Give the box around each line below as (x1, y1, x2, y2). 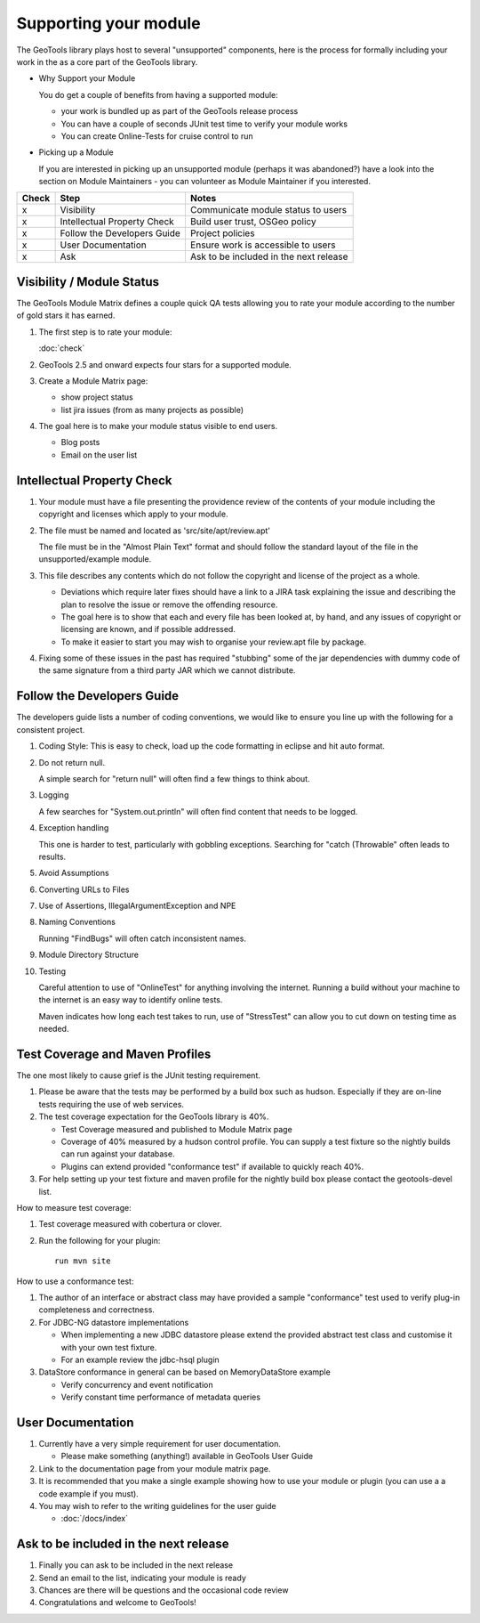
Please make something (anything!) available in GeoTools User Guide (60, 1451, 314, 1462)
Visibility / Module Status (16, 274, 160, 289)
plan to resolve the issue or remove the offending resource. (60, 599, 278, 610)
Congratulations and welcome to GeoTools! (38, 1597, 197, 1608)
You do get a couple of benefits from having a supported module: (38, 89, 279, 100)
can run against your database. (60, 1148, 175, 1159)
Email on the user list (60, 450, 138, 460)
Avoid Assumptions (38, 868, 110, 879)
